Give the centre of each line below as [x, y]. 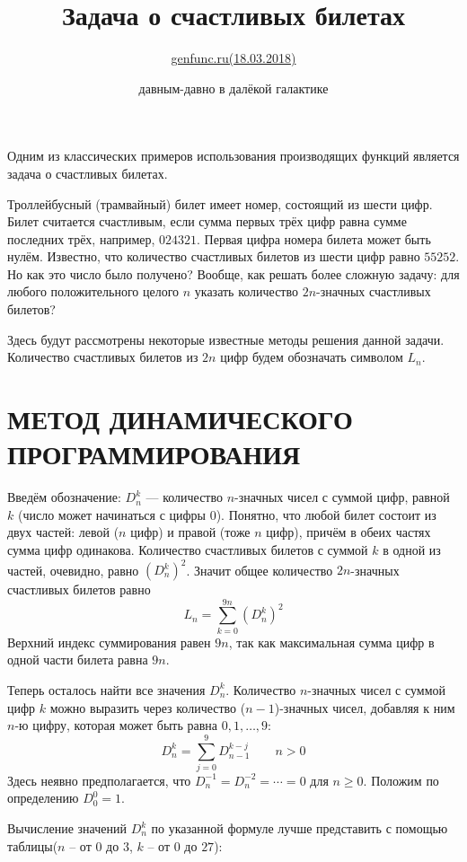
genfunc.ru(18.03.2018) [233, 58]
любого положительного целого [93, 291]
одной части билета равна [78, 660]
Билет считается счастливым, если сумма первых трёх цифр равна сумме [207, 221]
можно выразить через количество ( [148, 707]
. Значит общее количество [260, 570]
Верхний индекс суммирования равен [109, 642]
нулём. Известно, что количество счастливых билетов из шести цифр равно [214, 256]
